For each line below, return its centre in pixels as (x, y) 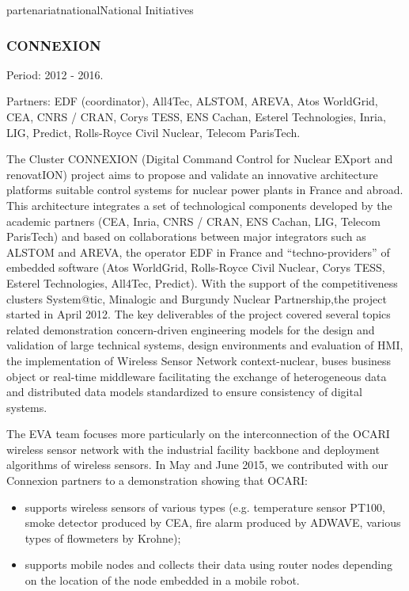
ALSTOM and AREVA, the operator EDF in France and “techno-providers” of (198, 252)
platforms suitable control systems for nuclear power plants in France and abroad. (205, 190)
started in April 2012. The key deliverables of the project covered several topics (199, 314)
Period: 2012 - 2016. (55, 74)
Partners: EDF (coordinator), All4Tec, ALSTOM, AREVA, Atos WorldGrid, (192, 101)
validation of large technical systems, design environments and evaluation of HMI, (205, 345)
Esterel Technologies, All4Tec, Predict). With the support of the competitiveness (202, 282)
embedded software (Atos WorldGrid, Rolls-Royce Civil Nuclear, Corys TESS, (196, 267)
